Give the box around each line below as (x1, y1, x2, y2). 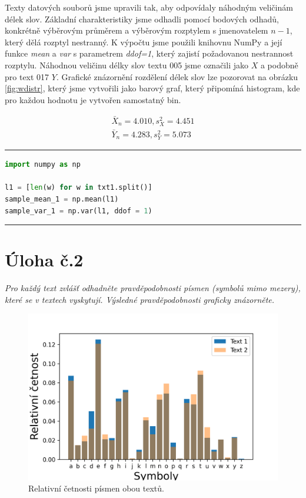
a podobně (260, 58, 298, 71)
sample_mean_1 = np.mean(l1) (5, 194, 119, 203)
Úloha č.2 (5, 248, 84, 272)
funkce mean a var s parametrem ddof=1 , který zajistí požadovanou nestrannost (5, 47, 294, 60)
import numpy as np (5, 160, 81, 169)
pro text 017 (5, 70, 49, 83)
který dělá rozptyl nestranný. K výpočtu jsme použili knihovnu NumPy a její (5, 35, 282, 48)
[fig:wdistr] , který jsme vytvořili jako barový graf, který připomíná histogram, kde (5, 82, 300, 94)
